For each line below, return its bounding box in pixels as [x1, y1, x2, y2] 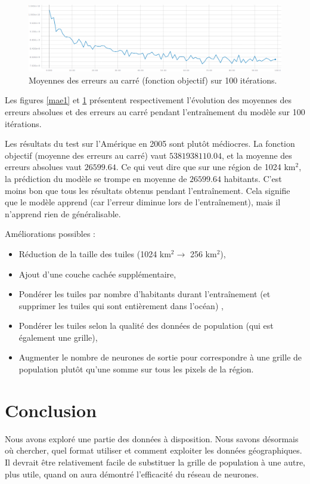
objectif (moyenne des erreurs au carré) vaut [5, 149, 167, 161]
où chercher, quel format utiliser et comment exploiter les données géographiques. [5, 444, 302, 457]
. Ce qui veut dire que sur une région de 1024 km [116, 161, 296, 173]
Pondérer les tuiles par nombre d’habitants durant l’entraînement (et [18, 288, 271, 300]
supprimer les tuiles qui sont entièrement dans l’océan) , [18, 299, 224, 312]
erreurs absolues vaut [5, 161, 82, 173]
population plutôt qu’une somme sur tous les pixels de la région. [18, 363, 254, 375]
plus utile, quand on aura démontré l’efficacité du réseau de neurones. [5, 467, 259, 480]
